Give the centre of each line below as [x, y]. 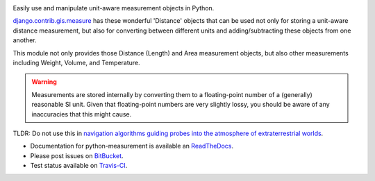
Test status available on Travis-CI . [79, 166]
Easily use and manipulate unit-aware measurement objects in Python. [114, 8]
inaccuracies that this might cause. [82, 114]
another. [25, 40]
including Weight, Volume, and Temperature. [76, 62]
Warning [44, 82]
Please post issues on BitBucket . [77, 155]
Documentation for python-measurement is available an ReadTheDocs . [132, 146]
